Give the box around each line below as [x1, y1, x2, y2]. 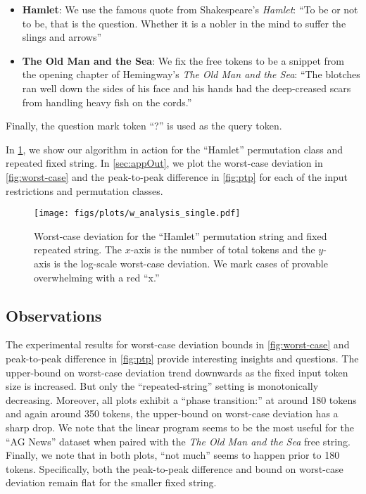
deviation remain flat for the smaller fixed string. [6, 475, 217, 490]
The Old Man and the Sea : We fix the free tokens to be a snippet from [22, 53, 344, 68]
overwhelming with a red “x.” [34, 270, 160, 284]
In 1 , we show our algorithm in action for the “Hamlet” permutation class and [6, 141, 343, 156]
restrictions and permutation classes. [6, 183, 163, 198]
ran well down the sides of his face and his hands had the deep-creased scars [22, 80, 351, 95]
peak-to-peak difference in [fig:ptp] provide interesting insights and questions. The [6, 350, 359, 365]
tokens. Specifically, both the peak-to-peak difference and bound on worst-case [6, 461, 343, 476]
